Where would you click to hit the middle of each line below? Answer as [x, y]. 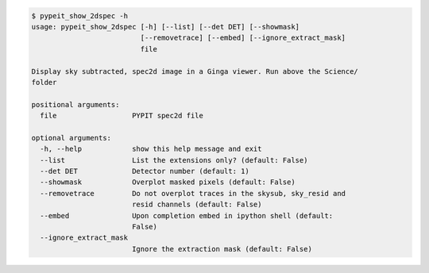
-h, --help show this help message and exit [151, 149]
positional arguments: [75, 104]
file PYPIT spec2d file [122, 116]
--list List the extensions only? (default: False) [174, 160]
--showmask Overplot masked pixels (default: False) [168, 182]
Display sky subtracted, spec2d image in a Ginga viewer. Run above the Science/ [195, 71]
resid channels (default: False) [197, 205]
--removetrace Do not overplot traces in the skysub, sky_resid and [193, 193]
